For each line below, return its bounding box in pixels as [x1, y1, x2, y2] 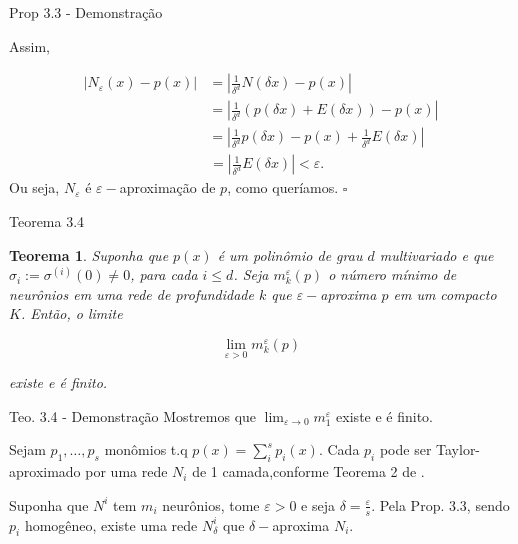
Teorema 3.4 [9, 210, 85, 231]
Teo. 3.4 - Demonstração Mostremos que [9, 405, 257, 426]
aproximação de [119, 177, 216, 198]
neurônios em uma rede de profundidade [9, 283, 254, 304]
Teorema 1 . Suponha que [9, 244, 169, 265]
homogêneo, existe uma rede [24, 514, 198, 535]
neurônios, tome [162, 494, 260, 515]
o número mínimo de [328, 264, 457, 285]
